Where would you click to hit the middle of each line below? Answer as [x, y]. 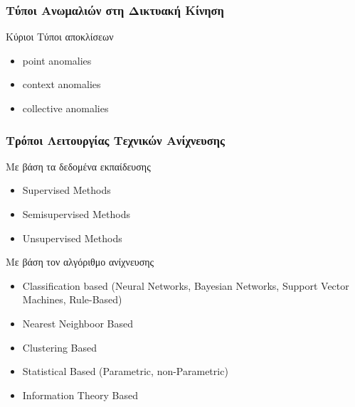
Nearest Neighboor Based [78, 323]
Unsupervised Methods [72, 238]
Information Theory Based [80, 395]
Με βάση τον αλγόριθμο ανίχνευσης [80, 262]
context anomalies [62, 84]
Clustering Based [60, 347]
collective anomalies [65, 108]
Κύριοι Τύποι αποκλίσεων [60, 37]
